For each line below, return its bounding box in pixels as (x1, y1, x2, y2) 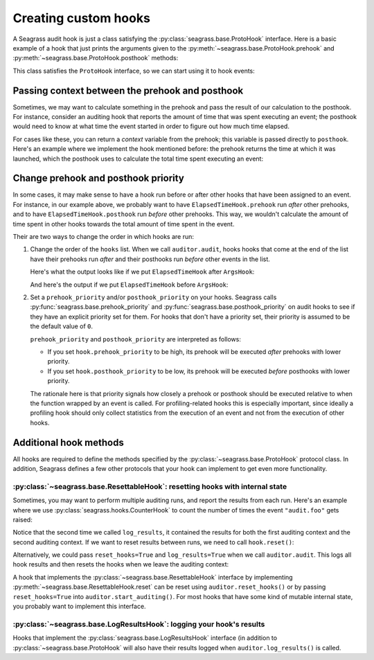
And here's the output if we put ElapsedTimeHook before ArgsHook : (30, 280, 229, 289)
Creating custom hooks (12, 10, 150, 26)
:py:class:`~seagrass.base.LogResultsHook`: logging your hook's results (12, 619, 265, 629)
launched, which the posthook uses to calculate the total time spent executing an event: (12, 154, 263, 163)
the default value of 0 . (30, 322, 93, 330)
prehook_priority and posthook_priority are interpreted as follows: (30, 335, 242, 343)
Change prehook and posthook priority (12, 172, 185, 184)
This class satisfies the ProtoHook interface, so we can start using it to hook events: (12, 66, 256, 75)
